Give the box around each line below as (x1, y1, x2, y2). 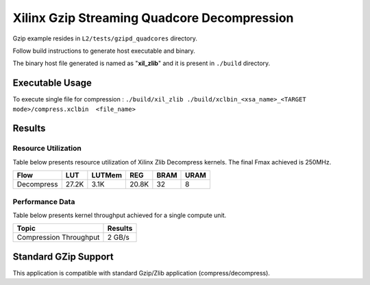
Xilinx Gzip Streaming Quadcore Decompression (12, 10, 294, 25)
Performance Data (12, 197, 75, 206)
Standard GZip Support (12, 251, 114, 262)
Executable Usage (12, 77, 92, 89)
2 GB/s (107, 233, 129, 243)
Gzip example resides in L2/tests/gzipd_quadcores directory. (12, 34, 198, 42)
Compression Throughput (16, 233, 100, 243)
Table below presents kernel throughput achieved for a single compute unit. (12, 211, 227, 219)
